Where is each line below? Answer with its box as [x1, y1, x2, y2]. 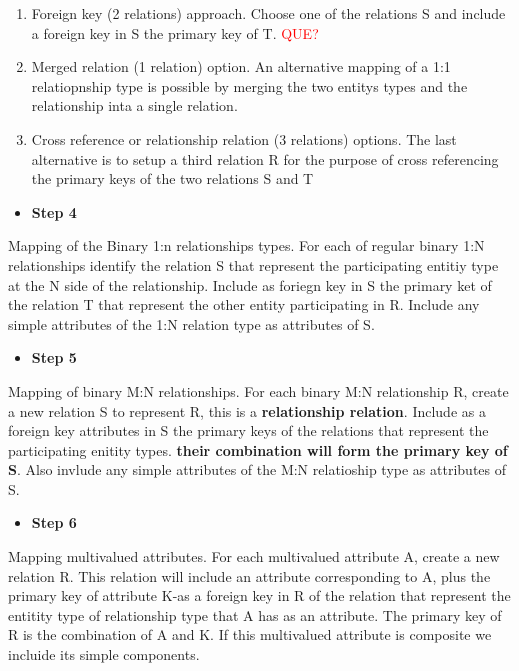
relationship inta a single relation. [31, 95, 238, 116]
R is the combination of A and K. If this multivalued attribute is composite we [8, 624, 492, 645]
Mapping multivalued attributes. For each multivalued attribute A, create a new [8, 546, 500, 567]
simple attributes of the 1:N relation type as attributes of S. [8, 313, 375, 334]
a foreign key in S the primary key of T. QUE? [31, 22, 319, 43]
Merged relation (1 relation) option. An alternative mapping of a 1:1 [31, 56, 451, 77]
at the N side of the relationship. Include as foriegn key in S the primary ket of [8, 274, 492, 295]
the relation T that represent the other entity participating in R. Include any [8, 294, 480, 315]
